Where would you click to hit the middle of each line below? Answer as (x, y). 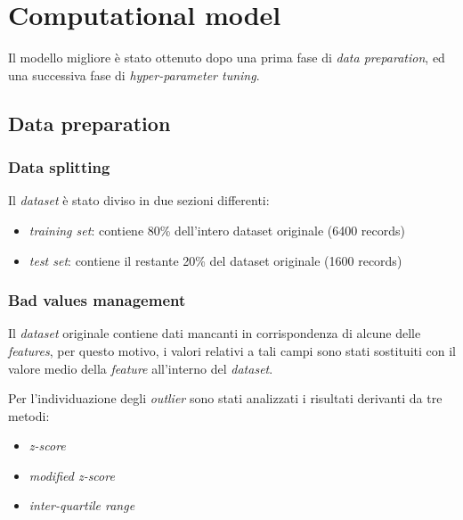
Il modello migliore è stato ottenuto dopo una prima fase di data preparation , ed (227, 58)
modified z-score (72, 475)
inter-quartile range (82, 505)
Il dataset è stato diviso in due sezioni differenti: (139, 200)
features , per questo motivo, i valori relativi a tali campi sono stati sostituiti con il (232, 350)
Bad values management (97, 300)
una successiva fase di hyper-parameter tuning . (134, 74)
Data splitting (59, 167)
